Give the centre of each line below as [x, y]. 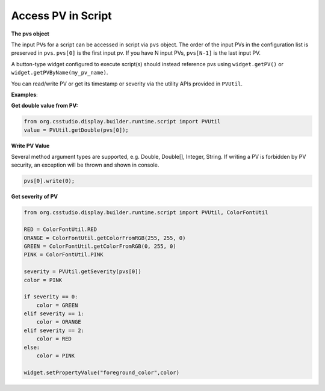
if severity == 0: [51, 297]
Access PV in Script [62, 16]
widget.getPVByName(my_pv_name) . [60, 73]
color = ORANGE [59, 322]
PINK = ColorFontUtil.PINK [63, 255]
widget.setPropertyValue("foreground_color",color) [102, 372]
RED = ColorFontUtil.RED [60, 229]
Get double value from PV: [45, 106]
